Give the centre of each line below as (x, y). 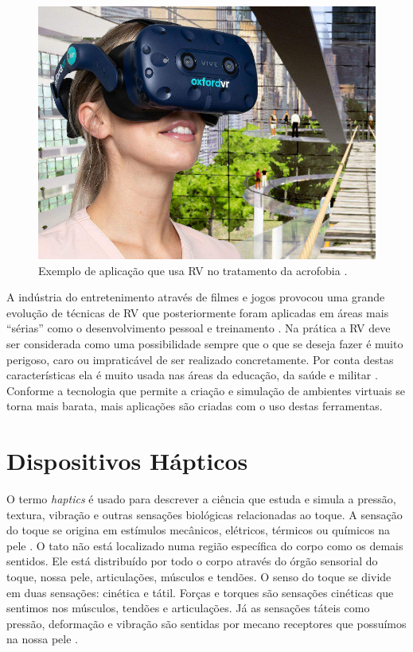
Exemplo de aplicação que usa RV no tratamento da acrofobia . (193, 270)
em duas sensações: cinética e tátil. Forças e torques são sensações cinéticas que (200, 592)
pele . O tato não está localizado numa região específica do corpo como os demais (205, 545)
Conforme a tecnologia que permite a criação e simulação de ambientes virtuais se (206, 390)
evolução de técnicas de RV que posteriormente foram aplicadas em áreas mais (198, 312)
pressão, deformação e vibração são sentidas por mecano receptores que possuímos (206, 623)
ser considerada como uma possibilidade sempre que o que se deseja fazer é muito (205, 343)
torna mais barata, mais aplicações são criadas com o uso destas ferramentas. (195, 406)
